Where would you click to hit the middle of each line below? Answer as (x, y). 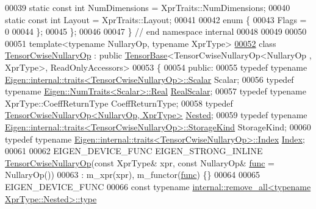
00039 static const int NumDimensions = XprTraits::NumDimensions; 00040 (148, 7)
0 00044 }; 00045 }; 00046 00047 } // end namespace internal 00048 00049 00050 (156, 31)
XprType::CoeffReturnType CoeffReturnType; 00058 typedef (119, 103)
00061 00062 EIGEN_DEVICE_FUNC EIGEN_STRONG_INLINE (134, 151)
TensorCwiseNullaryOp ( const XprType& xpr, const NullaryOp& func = (140, 162)
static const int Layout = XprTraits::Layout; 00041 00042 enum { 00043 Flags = (156, 19)
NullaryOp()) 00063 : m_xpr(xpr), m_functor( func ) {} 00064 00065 (132, 175)
